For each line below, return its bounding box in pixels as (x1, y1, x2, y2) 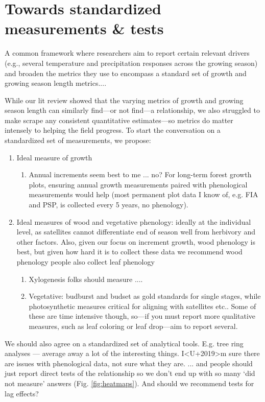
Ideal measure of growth (16, 152, 92, 162)
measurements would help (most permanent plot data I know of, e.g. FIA (29, 189, 258, 200)
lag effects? (5, 388, 39, 398)
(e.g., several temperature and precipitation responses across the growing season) (5, 57, 258, 68)
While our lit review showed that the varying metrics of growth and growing (5, 94, 244, 105)
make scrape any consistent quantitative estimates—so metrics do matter (5, 114, 233, 125)
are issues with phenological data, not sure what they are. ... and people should (5, 358, 253, 368)
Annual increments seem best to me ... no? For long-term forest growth (29, 169, 252, 180)
